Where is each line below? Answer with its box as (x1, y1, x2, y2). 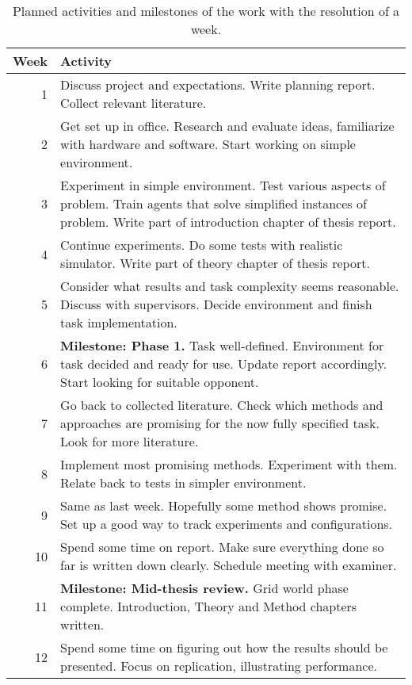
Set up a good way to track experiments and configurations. (60, 515, 393, 533)
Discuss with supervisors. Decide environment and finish (60, 295, 372, 313)
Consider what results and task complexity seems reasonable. (60, 277, 399, 295)
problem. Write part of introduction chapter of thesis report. (60, 212, 396, 231)
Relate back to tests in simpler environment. (60, 473, 307, 492)
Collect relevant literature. (60, 94, 207, 112)
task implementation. (60, 313, 177, 331)
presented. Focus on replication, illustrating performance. (60, 656, 377, 675)
